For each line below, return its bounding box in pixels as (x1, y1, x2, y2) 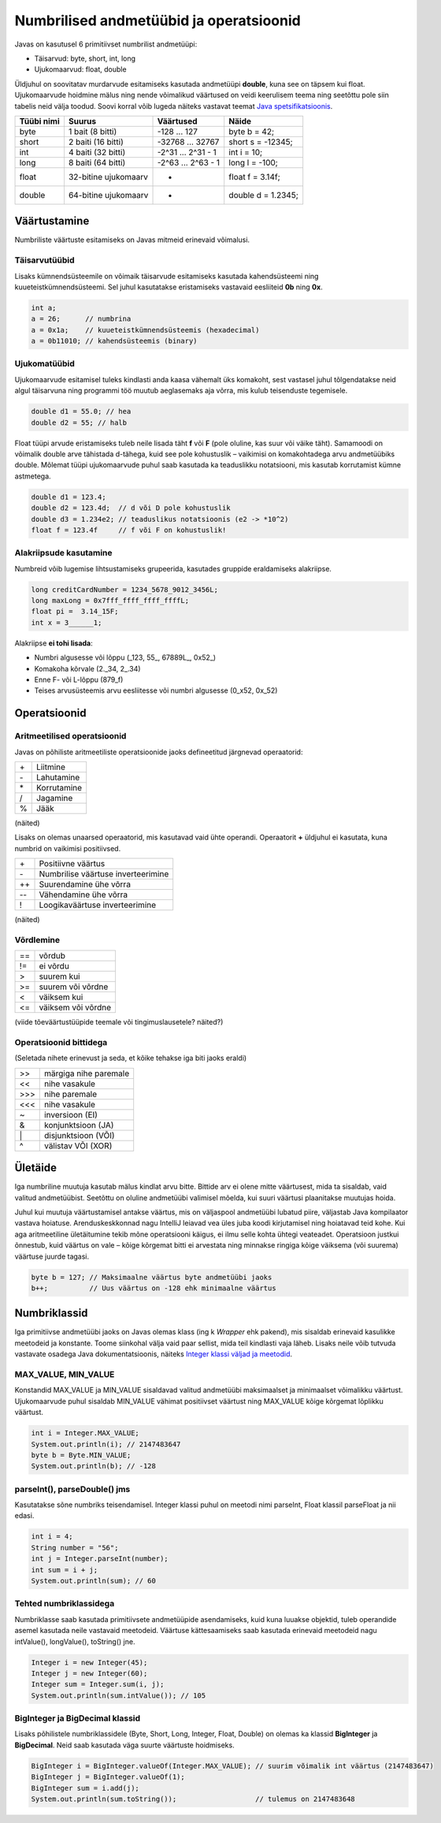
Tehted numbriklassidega (14, 1598, 115, 1609)
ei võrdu (39, 961, 70, 972)
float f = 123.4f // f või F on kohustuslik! (31, 525, 227, 534)
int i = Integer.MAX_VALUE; (31, 1429, 139, 1438)
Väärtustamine (14, 214, 90, 228)
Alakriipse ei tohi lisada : (14, 638, 94, 648)
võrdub (39, 951, 66, 962)
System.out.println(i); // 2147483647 (31, 1439, 181, 1449)
